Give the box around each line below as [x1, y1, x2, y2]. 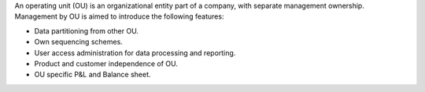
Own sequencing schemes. [34, 37, 124, 47]
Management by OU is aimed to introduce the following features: [14, 12, 224, 21]
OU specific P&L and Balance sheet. [34, 70, 151, 80]
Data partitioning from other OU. [34, 26, 139, 35]
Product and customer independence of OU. [34, 58, 179, 68]
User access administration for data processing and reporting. [34, 48, 236, 58]
